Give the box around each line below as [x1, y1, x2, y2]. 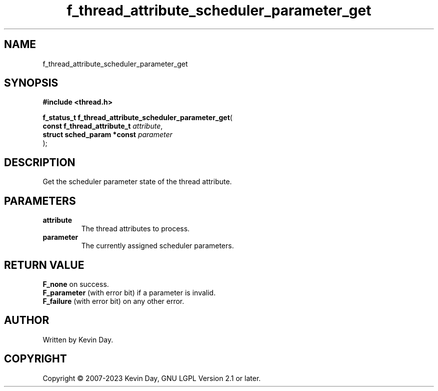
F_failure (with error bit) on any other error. [42, 296, 184, 305]
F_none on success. [42, 279, 109, 288]
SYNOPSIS [4, 77, 58, 90]
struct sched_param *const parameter [42, 130, 172, 139]
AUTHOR [4, 314, 49, 327]
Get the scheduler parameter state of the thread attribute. [42, 177, 232, 186]
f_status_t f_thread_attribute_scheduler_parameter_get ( [42, 113, 232, 122]
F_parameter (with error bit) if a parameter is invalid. [42, 288, 216, 297]
